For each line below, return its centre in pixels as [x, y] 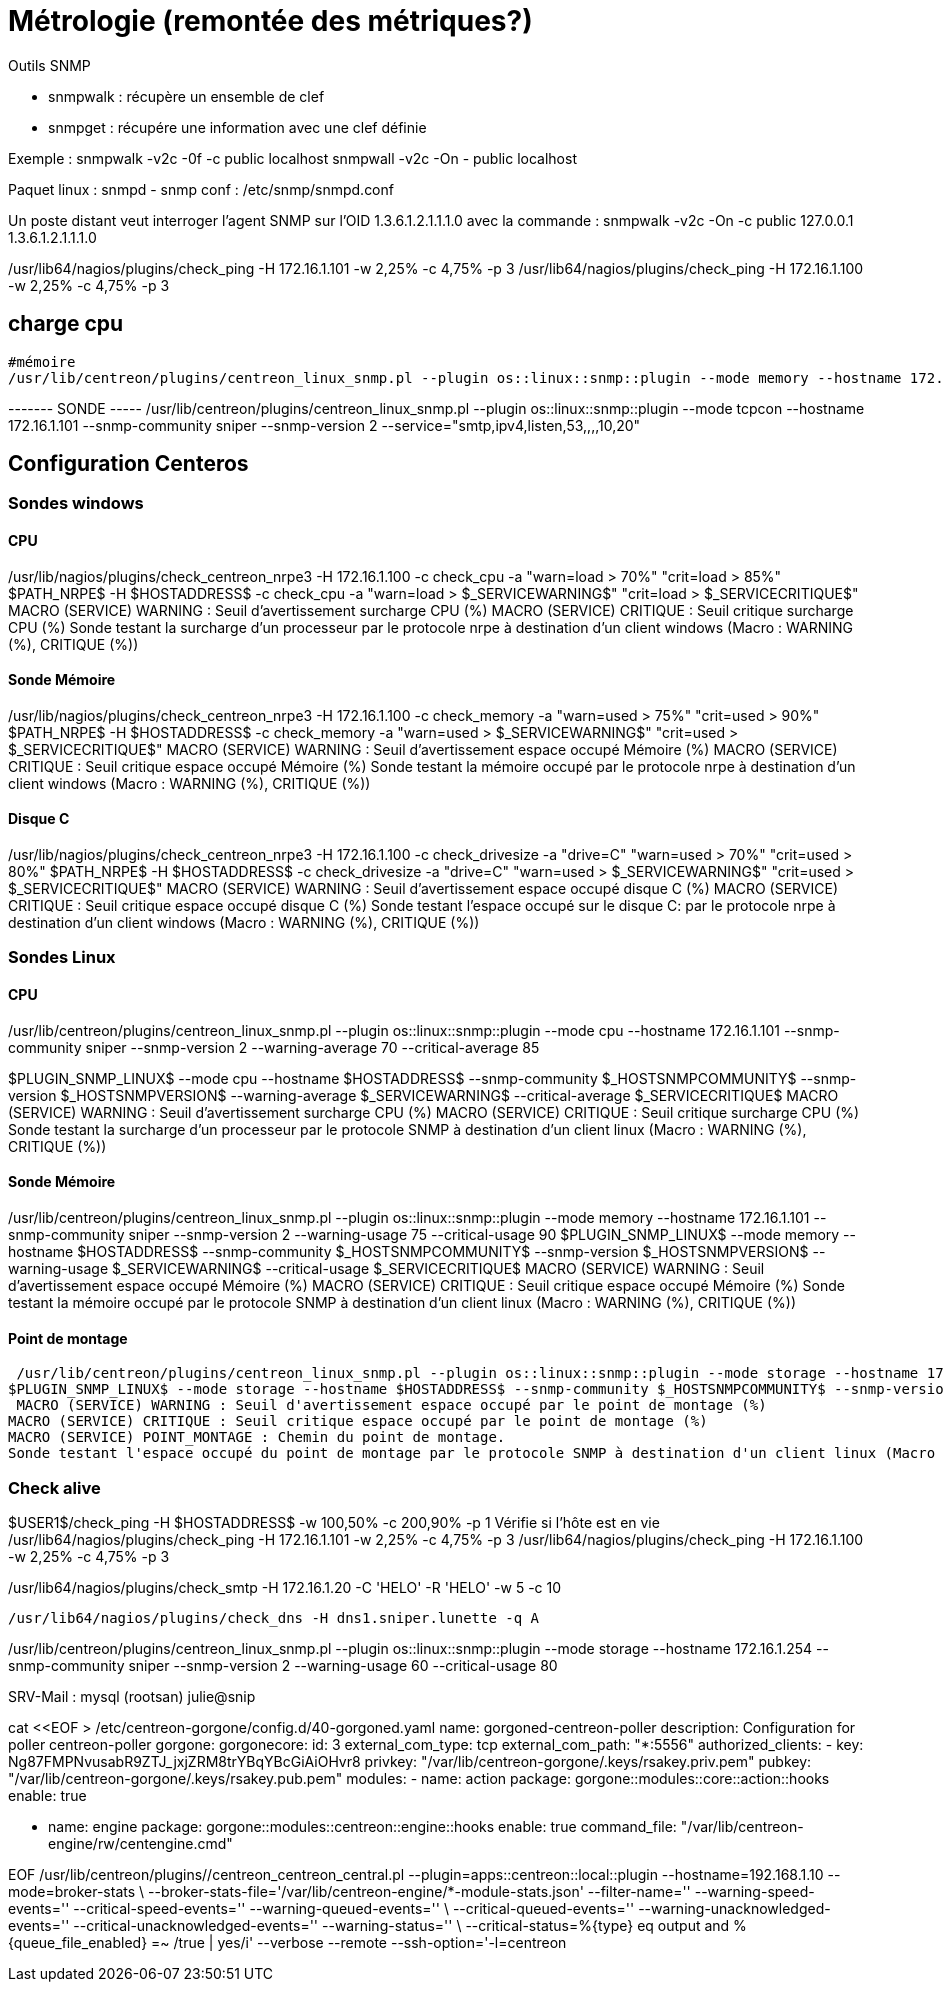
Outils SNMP [49, 65]
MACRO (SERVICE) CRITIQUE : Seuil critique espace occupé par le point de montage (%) [358, 1421]
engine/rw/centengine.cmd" [140, 1843]
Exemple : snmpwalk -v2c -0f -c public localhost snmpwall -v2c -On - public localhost [292, 158]
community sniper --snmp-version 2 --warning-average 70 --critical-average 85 [274, 1047]
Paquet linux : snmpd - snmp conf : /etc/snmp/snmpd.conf [201, 189]
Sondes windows [76, 503]
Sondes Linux [62, 957]
